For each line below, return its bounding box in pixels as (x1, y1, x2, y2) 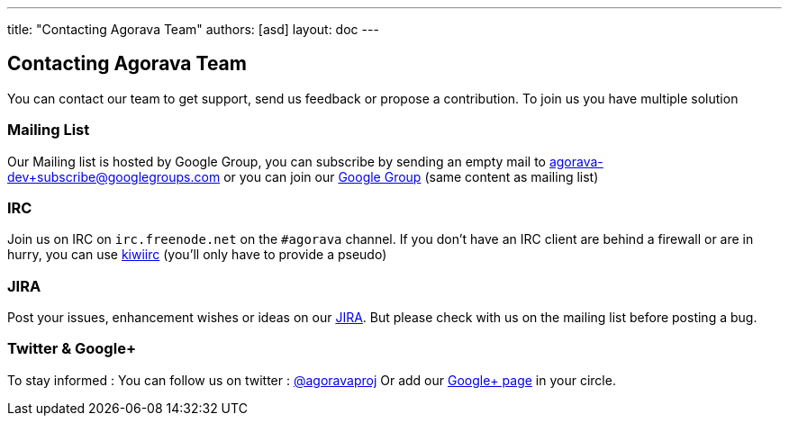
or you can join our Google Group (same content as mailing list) (223, 168, 599, 184)
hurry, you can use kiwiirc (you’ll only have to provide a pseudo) (7, 247, 387, 263)
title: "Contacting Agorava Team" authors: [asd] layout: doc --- (7, 22, 379, 37)
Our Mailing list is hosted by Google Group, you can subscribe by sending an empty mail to (7, 153, 546, 169)
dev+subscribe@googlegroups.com (7, 168, 221, 184)
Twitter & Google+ (7, 339, 136, 358)
